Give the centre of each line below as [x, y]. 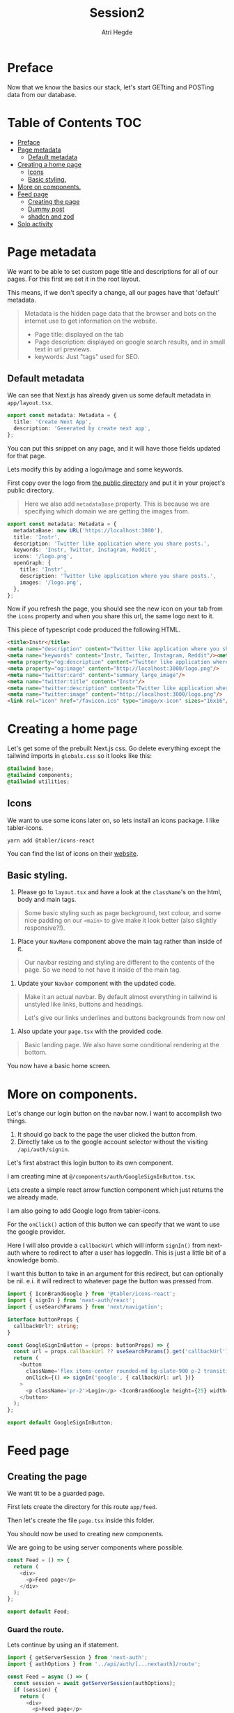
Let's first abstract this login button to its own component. [90, 1163]
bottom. [36, 1052]
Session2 [117, 13]
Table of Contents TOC [75, 123]
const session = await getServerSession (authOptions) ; [95, 1683]
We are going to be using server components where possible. [96, 1547]
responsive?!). [45, 928]
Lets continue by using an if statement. [63, 1645]
